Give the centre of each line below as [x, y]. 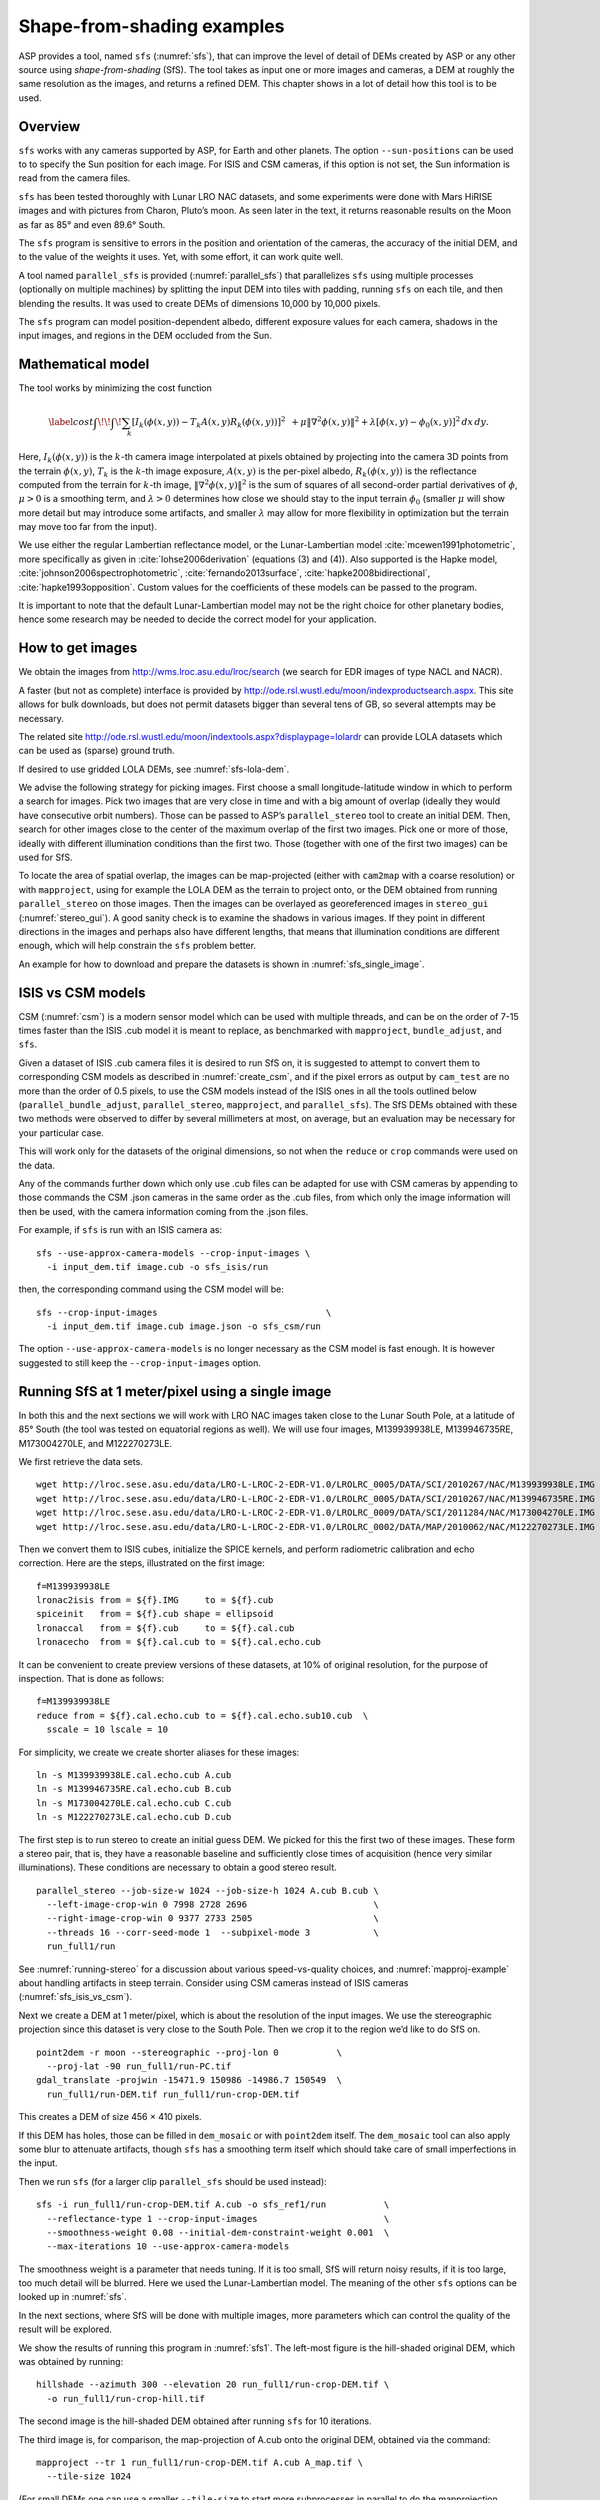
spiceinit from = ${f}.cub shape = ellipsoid [155, 1614]
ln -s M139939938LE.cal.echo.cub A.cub [134, 1774]
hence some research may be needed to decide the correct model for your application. [197, 619]
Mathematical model [84, 364]
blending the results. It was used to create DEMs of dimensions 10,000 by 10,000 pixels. [199, 303]
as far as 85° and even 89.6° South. [92, 224]
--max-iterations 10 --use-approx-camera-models [168, 2246]
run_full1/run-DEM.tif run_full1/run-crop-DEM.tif [173, 2094]
